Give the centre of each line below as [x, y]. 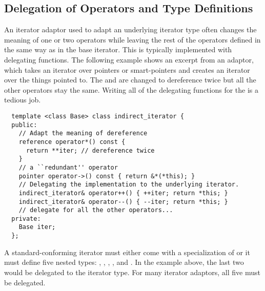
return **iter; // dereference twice [90, 150]
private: [26, 219]
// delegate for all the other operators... [96, 210]
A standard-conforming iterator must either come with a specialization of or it [127, 252]
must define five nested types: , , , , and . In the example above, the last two [124, 262]
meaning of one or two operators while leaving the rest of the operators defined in [132, 39]
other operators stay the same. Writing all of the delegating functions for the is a [131, 89]
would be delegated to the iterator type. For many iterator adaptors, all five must [132, 272]
